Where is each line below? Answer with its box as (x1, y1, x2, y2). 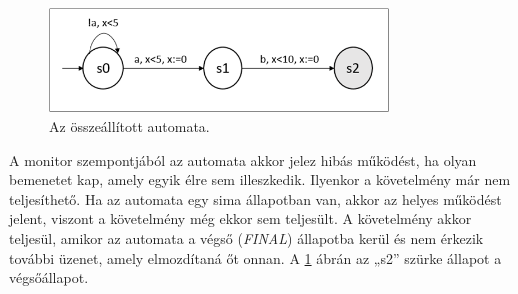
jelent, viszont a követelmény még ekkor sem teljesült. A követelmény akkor (9, 208, 472, 229)
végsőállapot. (9, 267, 89, 288)
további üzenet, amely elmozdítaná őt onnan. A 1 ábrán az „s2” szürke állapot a (9, 247, 502, 268)
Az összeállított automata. (49, 116, 210, 137)
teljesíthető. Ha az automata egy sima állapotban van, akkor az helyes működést (9, 188, 502, 209)
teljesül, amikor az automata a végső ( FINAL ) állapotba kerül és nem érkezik (9, 228, 484, 248)
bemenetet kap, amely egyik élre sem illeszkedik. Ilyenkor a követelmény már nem (9, 169, 511, 190)
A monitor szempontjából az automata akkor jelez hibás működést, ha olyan (9, 149, 477, 170)
